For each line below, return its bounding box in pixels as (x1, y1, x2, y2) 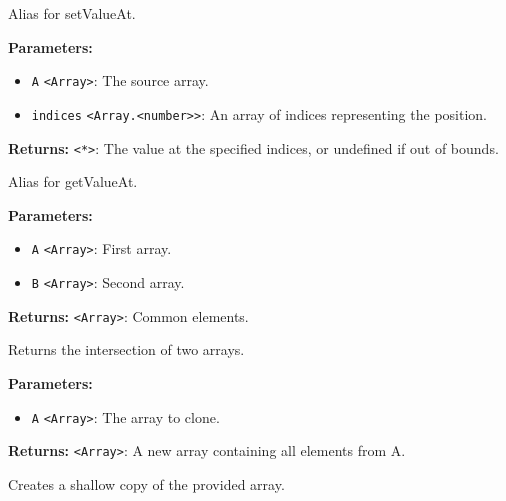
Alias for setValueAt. (8, 3, 136, 23)
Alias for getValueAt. (8, 171, 138, 192)
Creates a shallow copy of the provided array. (8, 473, 285, 494)
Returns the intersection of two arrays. (8, 339, 245, 360)
